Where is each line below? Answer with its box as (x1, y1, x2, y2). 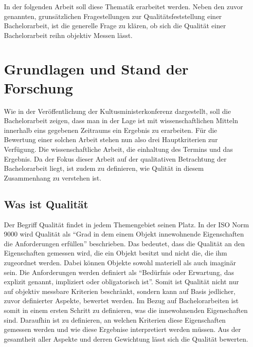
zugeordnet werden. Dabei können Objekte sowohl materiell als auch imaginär (4, 257, 236, 268)
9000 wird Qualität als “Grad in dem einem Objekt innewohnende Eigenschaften (4, 229, 244, 239)
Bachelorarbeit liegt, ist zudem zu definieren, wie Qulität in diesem (4, 163, 204, 173)
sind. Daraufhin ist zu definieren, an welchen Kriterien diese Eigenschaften (4, 314, 226, 325)
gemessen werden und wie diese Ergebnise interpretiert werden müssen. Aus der (4, 324, 241, 334)
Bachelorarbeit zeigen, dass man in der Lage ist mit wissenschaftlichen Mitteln (4, 115, 238, 126)
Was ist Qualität (4, 196, 89, 211)
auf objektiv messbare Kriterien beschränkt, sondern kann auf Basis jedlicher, (4, 286, 235, 296)
